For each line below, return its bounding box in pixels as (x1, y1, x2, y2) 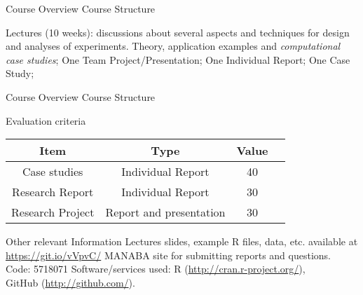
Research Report (12, 184, 94, 200)
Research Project (11, 204, 95, 221)
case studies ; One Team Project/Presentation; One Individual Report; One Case (6, 52, 350, 67)
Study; (6, 66, 34, 81)
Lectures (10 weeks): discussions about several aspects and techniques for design (6, 25, 350, 39)
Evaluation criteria (6, 113, 86, 128)
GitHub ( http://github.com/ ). (6, 275, 135, 289)
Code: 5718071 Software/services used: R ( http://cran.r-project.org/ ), (6, 261, 306, 276)
